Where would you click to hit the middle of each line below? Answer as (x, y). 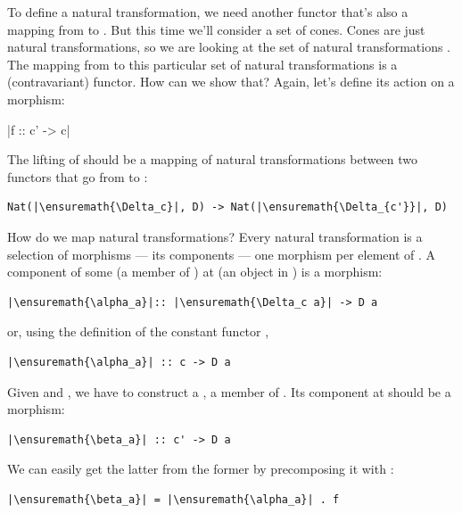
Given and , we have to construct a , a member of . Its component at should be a (229, 391)
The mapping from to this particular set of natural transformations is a (202, 64)
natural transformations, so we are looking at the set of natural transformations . (229, 47)
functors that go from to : (78, 176)
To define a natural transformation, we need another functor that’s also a (208, 12)
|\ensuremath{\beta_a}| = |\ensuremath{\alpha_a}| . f (173, 499)
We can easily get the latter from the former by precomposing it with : (201, 469)
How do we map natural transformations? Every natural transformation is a (215, 236)
